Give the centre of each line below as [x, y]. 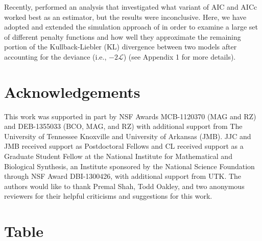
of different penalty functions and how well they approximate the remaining [123, 36]
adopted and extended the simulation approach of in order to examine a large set [131, 27]
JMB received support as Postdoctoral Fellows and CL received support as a [124, 146]
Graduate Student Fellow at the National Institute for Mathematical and [118, 156]
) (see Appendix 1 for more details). [180, 56]
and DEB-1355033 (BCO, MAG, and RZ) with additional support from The [123, 126]
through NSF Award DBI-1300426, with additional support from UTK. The [123, 176]
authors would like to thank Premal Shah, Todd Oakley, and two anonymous [124, 186]
